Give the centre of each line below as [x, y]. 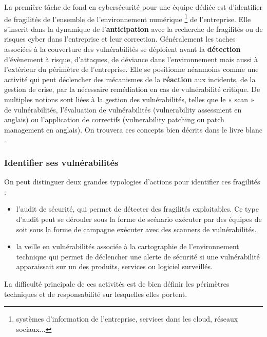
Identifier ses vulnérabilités [61, 162]
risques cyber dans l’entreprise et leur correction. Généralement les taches [120, 39]
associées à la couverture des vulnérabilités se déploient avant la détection [122, 49]
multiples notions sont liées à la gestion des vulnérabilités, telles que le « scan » [129, 99]
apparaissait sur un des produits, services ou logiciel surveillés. [114, 266]
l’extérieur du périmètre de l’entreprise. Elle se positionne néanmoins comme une [131, 69]
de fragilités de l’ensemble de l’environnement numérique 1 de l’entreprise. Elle [128, 18]
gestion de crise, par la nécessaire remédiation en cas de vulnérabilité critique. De [132, 89]
